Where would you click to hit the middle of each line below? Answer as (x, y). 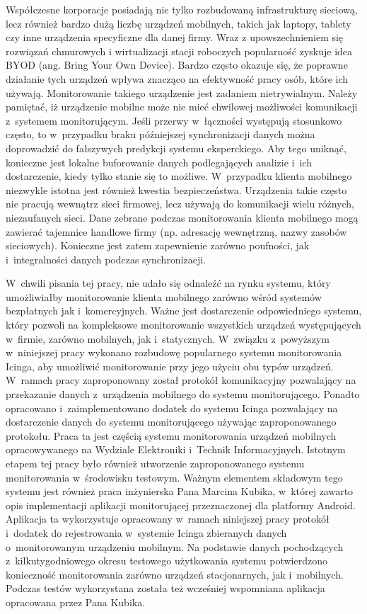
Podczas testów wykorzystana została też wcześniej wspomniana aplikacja (165, 588)
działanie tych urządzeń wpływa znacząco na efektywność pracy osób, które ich (177, 78)
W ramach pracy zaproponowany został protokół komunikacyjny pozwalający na (181, 380)
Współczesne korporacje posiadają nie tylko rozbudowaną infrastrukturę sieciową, (182, 9)
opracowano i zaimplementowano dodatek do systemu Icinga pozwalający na (172, 408)
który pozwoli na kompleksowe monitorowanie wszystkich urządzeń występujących (183, 325)
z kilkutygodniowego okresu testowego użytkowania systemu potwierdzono (167, 561)
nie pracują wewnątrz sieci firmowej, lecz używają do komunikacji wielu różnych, (180, 204)
